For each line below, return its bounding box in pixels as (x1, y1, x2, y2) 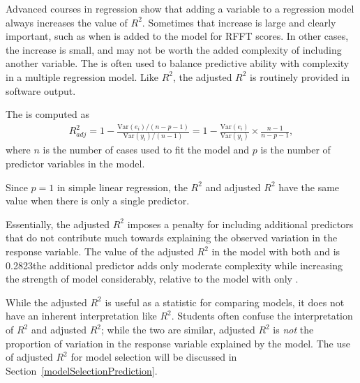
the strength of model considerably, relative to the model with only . (6, 271, 299, 286)
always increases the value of (6, 15, 128, 29)
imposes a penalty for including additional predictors (127, 216, 354, 231)
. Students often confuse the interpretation (171, 308, 353, 323)
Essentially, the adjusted (6, 216, 110, 231)
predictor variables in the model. (6, 156, 145, 171)
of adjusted (6, 350, 53, 364)
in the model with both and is (211, 244, 340, 259)
